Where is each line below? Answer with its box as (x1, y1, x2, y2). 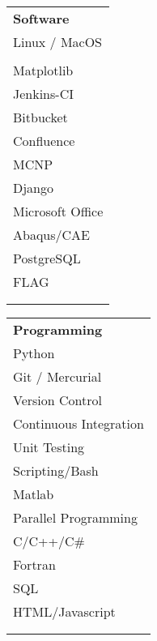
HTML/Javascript (13, 602, 116, 621)
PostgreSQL (13, 249, 81, 267)
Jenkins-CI (13, 84, 74, 103)
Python (13, 344, 55, 362)
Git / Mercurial (13, 367, 102, 386)
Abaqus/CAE (13, 225, 90, 244)
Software (13, 9, 70, 28)
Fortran (13, 555, 56, 574)
